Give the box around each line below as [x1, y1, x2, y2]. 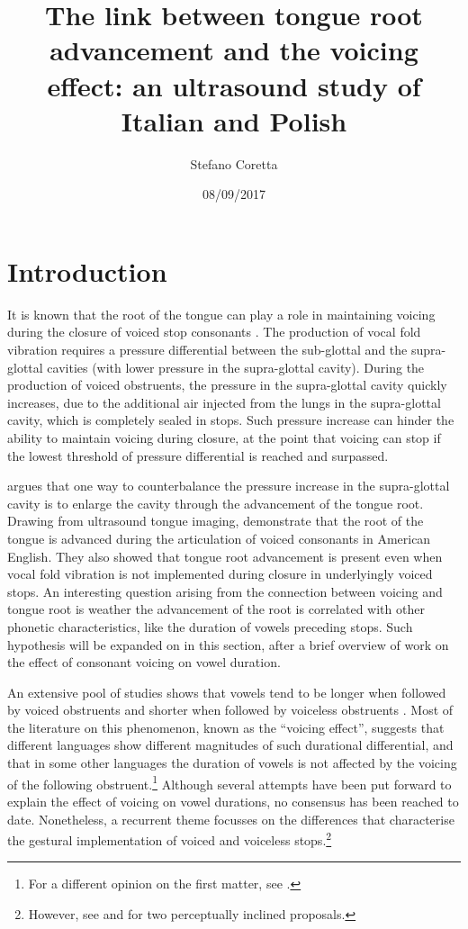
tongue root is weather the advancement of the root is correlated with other [7, 600, 425, 618]
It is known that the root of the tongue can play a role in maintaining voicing [7, 304, 436, 323]
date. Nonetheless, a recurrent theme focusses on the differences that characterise [7, 809, 454, 828]
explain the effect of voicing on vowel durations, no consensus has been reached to [7, 791, 459, 810]
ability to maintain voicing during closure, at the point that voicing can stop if [7, 428, 441, 446]
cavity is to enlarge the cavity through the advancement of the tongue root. [7, 493, 424, 512]
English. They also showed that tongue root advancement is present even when [7, 546, 443, 565]
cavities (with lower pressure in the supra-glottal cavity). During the [47, 357, 425, 376]
